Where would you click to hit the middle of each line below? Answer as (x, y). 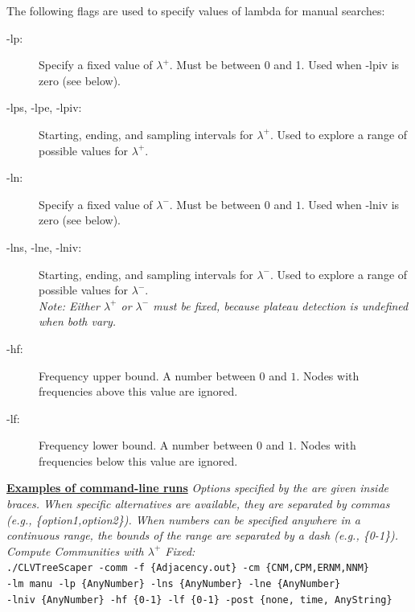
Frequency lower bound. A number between (146, 445)
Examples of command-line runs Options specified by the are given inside (198, 488)
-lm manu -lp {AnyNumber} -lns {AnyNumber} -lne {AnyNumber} (174, 584)
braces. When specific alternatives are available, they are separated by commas (198, 504)
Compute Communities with (75, 550)
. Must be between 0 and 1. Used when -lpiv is (284, 65)
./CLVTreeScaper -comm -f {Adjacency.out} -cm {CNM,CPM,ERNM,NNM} (188, 568)
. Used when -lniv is (350, 204)
